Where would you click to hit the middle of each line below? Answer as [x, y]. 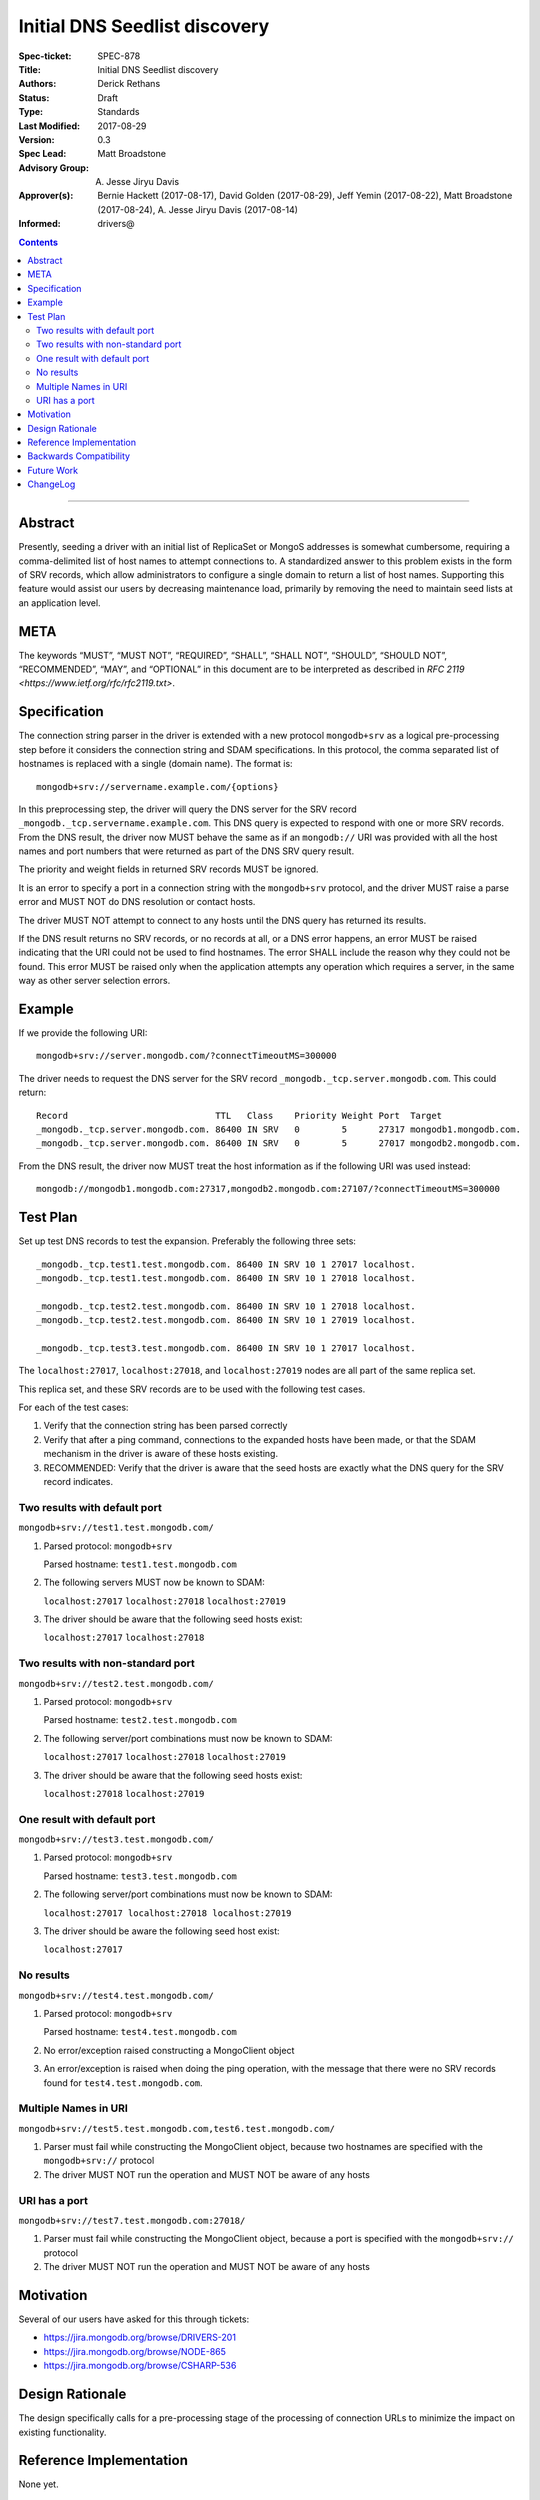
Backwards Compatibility [78, 456]
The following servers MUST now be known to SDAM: [154, 1582]
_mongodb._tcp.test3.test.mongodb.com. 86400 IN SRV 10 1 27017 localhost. [226, 1348]
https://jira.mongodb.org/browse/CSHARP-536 [140, 2366]
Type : [31, 112]
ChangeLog [51, 484]
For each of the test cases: [73, 1407]
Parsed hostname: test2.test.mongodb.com [140, 1720]
